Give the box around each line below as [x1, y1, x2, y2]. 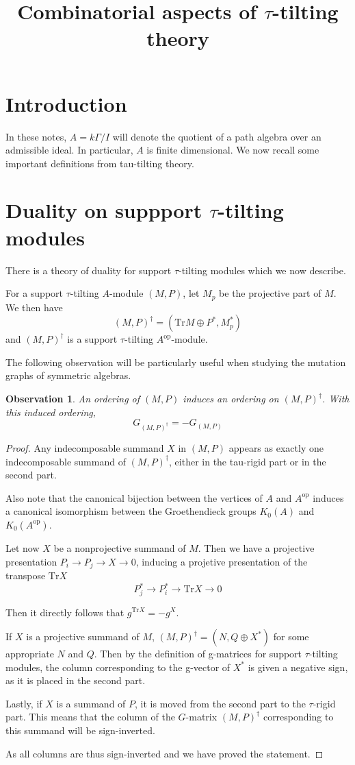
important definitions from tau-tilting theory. [5, 156, 194, 170]
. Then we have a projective [198, 540, 315, 555]
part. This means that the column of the [5, 709, 175, 724]
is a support [67, 332, 118, 346]
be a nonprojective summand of [53, 540, 186, 555]
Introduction [5, 89, 127, 117]
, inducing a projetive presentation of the [135, 554, 308, 568]
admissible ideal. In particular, [5, 143, 133, 157]
